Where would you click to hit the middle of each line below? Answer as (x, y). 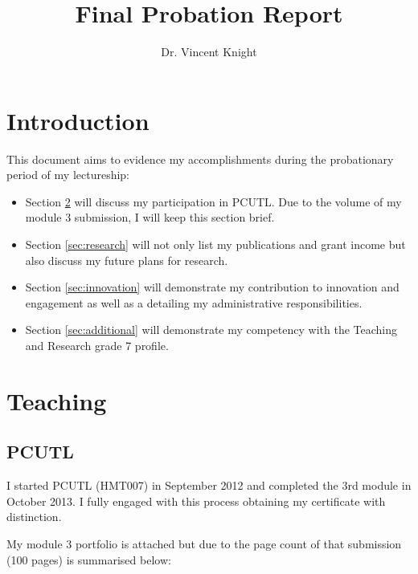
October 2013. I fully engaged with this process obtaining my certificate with (196, 501)
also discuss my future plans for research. (127, 260)
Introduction (78, 120)
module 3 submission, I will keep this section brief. (150, 217)
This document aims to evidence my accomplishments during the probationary (200, 159)
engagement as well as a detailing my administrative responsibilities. (194, 302)
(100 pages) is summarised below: (89, 559)
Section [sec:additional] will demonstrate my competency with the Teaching (211, 330)
